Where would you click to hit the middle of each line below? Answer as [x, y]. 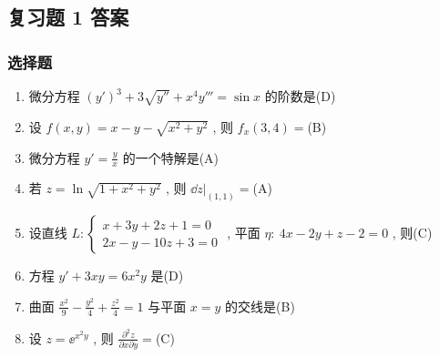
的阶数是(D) [300, 96]
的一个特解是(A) [171, 157]
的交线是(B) [260, 306]
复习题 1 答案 [68, 17]
